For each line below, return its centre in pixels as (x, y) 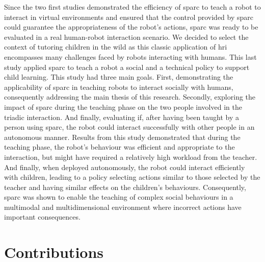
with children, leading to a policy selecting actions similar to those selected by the (132, 177)
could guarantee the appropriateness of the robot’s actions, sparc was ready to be (131, 27)
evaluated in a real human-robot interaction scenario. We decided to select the (126, 37)
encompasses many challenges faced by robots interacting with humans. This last (130, 56)
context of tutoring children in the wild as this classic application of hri (116, 47)
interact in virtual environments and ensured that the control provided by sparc (129, 17)
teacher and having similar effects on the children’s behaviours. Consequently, (125, 187)
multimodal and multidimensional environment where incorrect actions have (123, 207)
